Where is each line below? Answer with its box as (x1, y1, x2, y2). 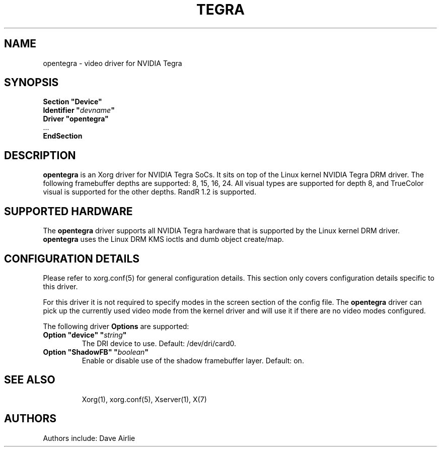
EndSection (43, 132, 83, 141)
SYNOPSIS (4, 76, 59, 89)
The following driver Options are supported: (43, 321, 189, 331)
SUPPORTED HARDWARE (4, 205, 133, 218)
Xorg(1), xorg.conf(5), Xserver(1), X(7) (82, 395, 207, 404)
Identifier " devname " (43, 106, 115, 115)
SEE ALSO (4, 373, 55, 386)
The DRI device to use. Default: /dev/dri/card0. (82, 339, 237, 348)
